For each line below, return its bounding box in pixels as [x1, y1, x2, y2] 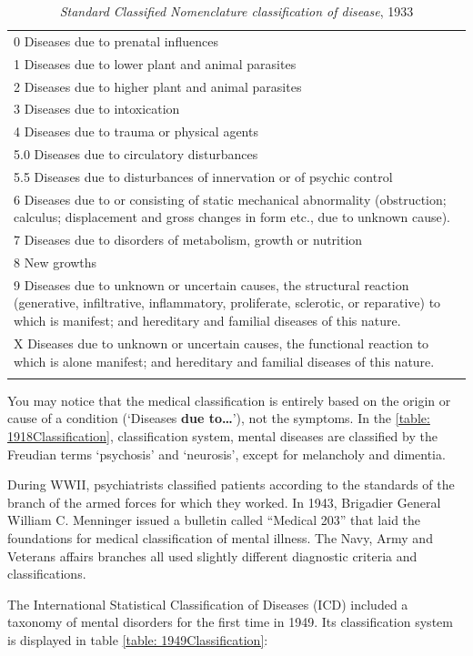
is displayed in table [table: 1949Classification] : [7, 630, 268, 649]
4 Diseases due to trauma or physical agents [14, 122, 258, 141]
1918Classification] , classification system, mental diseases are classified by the [7, 427, 438, 446]
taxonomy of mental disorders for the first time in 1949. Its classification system [7, 612, 453, 631]
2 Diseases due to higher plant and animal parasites [14, 76, 302, 96]
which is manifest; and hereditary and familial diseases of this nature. [14, 311, 401, 330]
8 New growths [14, 253, 97, 272]
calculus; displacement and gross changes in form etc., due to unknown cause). [14, 207, 451, 227]
